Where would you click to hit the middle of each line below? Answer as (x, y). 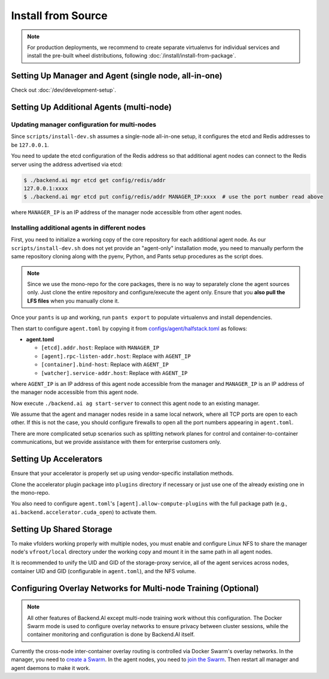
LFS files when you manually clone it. (73, 301)
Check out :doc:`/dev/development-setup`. (64, 90)
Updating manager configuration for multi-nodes (84, 124)
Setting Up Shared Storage (62, 529)
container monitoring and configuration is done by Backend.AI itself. (111, 635)
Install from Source (59, 16)
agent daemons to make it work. (51, 668)
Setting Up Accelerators (57, 459)
